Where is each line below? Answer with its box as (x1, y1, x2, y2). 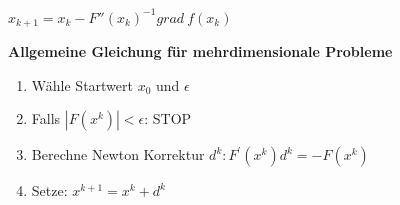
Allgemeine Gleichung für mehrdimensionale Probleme (8, 40, 393, 61)
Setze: (31, 180, 68, 201)
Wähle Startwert (31, 74, 133, 95)
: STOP (144, 108, 192, 129)
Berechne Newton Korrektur (31, 144, 205, 165)
